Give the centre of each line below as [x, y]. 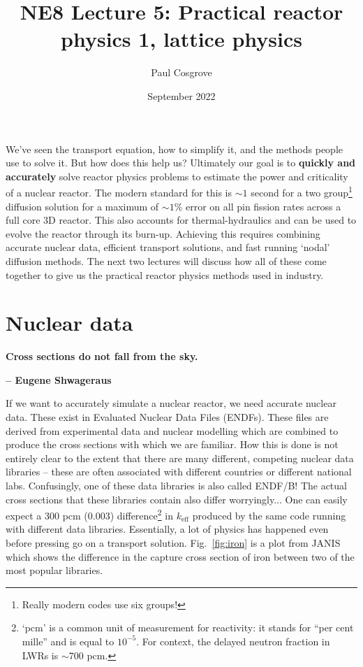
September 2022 [181, 95]
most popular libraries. [54, 570]
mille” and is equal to [68, 641]
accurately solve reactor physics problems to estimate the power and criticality [177, 176]
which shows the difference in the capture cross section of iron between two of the [180, 556]
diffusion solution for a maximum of [82, 206]
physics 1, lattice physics [181, 39]
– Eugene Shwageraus [59, 379]
